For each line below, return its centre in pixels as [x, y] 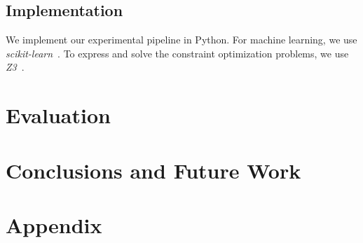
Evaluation [58, 115]
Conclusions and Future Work [153, 170]
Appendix [54, 224]
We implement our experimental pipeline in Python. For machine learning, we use [181, 40]
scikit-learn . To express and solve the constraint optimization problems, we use [177, 53]
